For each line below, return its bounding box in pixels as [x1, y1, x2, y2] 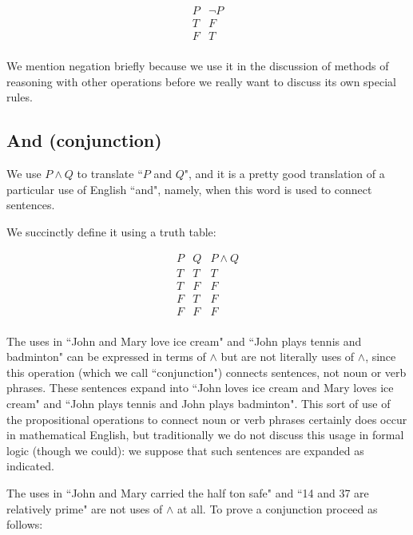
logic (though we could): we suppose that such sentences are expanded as [6, 442, 364, 458]
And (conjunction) [6, 128, 162, 153]
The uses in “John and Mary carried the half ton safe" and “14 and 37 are [6, 485, 369, 501]
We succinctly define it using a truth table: [6, 223, 216, 240]
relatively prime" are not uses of [6, 500, 163, 517]
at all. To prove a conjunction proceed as [177, 500, 378, 517]
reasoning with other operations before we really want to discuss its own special [6, 73, 396, 89]
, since [365, 348, 396, 365]
